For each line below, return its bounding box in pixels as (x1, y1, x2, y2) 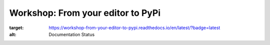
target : (9, 25, 24, 31)
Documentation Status (48, 31, 95, 37)
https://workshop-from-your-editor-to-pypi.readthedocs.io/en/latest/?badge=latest (48, 25, 220, 31)
